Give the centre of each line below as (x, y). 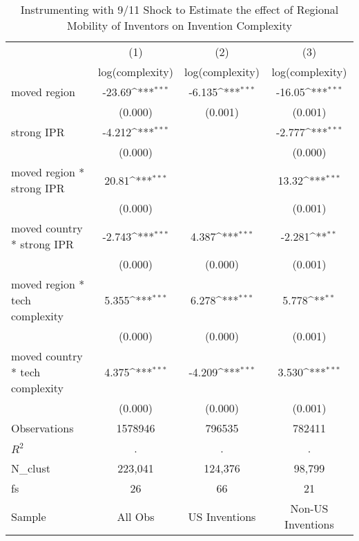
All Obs (136, 516)
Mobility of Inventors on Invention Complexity (179, 25)
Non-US (309, 508)
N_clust (31, 468)
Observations (42, 428)
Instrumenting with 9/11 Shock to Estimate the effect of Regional (179, 9)
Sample (29, 516)
